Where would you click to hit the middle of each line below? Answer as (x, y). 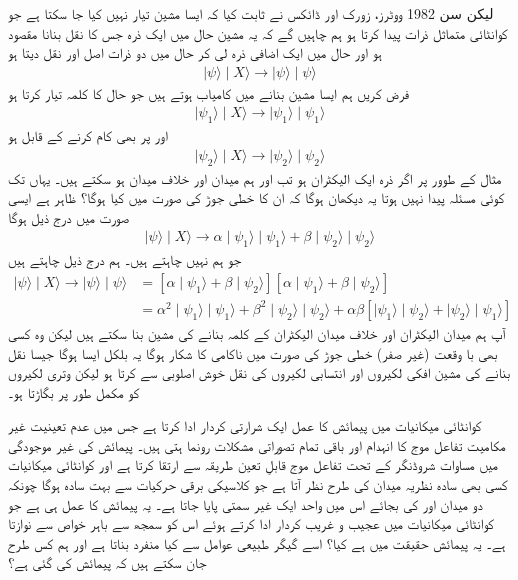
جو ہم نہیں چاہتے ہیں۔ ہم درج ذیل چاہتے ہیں (125, 259)
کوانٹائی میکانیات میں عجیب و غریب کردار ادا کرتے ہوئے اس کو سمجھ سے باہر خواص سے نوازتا (251, 523)
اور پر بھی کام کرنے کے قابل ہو (88, 135)
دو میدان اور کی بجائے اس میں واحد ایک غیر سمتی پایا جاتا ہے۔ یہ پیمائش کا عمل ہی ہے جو (245, 503)
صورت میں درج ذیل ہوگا (68, 216)
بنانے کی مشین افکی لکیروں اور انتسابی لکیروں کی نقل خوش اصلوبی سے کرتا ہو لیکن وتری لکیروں (259, 372)
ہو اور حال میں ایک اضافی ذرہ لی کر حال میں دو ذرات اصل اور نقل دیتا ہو (195, 52)
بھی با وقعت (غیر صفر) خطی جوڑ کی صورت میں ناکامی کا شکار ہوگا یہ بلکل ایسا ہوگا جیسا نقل (253, 352)
